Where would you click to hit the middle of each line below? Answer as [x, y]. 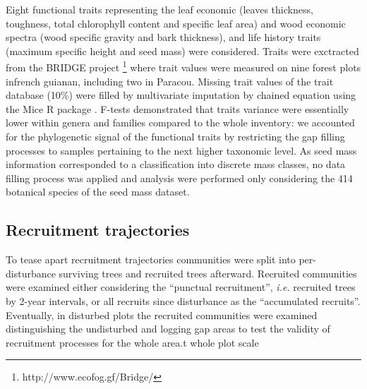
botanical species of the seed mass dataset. [98, 192]
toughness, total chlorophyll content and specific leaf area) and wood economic [176, 23]
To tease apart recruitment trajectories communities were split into [151, 259]
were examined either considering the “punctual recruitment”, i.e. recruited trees [181, 287]
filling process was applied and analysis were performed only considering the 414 [179, 178]
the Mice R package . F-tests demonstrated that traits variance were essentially [178, 108]
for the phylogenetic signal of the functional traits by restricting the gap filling [175, 136]
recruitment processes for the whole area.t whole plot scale [132, 342]
